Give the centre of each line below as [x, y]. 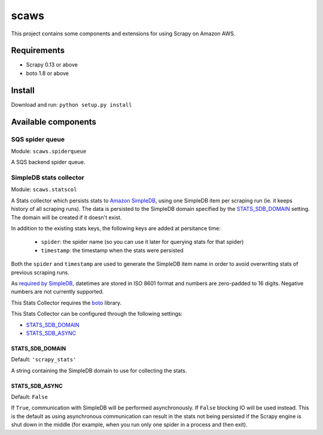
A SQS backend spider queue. [48, 162]
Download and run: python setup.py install [71, 104]
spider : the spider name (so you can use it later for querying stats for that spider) [142, 242]
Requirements [38, 51]
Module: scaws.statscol [44, 189]
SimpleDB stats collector [48, 178]
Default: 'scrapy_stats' [44, 360]
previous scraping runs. [40, 272]
